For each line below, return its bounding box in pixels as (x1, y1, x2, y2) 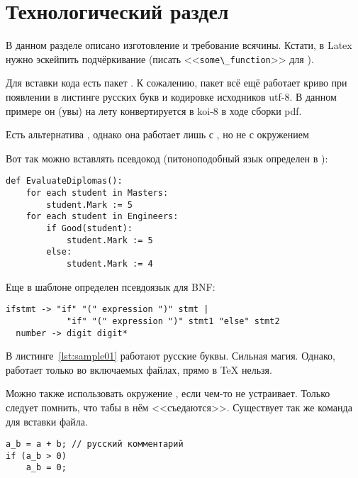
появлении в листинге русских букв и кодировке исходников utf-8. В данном (6, 89, 337, 104)
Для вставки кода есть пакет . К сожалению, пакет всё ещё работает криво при (6, 75, 347, 90)
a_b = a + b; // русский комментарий (6, 439, 184, 450)
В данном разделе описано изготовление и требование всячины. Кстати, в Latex (6, 38, 352, 52)
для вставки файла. (6, 413, 88, 428)
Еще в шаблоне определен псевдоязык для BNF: (6, 279, 216, 294)
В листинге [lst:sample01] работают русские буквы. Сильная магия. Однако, (6, 348, 335, 363)
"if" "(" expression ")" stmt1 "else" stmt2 (66, 316, 280, 326)
